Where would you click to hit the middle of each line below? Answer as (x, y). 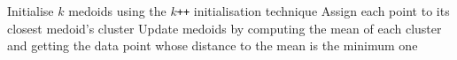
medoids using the (117, 11)
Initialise (31, 11)
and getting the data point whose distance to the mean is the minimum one (213, 45)
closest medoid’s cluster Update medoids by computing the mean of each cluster (225, 28)
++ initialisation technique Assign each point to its (313, 11)
